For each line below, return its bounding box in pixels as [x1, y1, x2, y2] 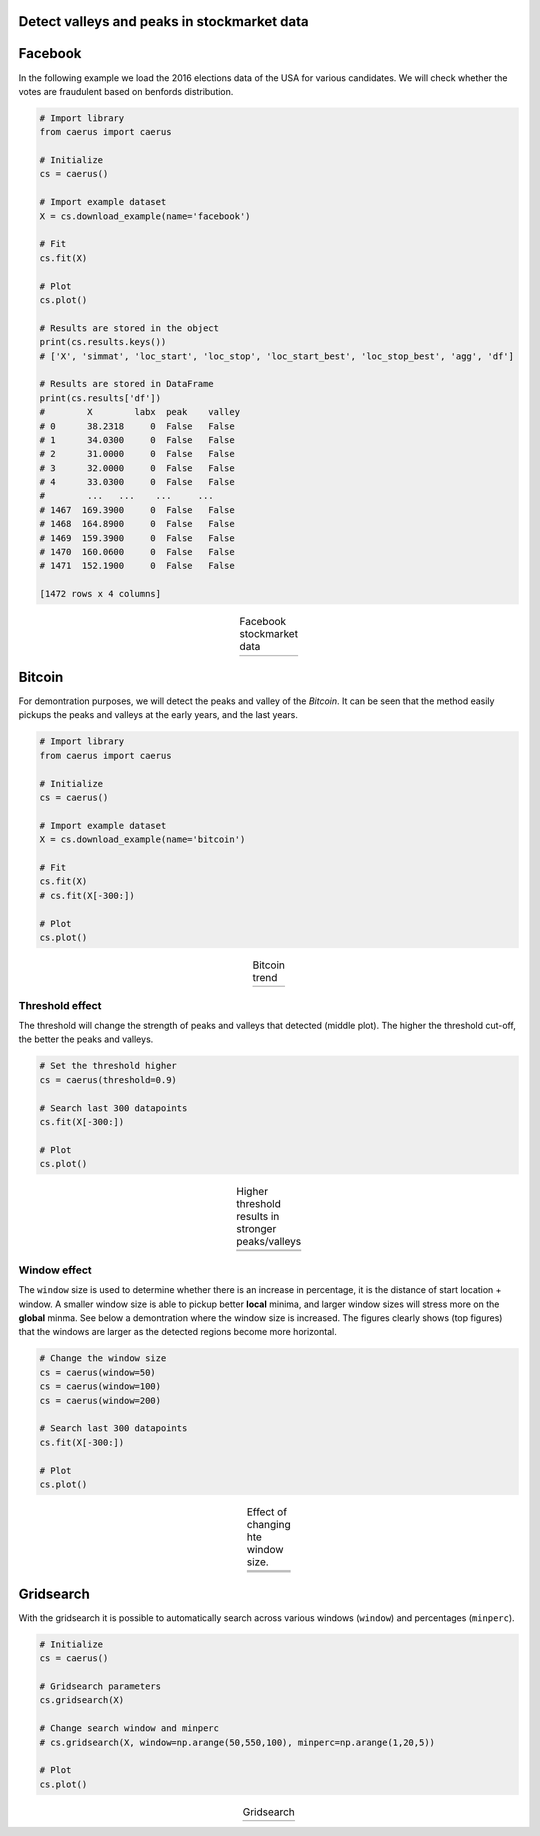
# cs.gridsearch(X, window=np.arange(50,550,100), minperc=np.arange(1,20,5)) [39, 1736, 435, 1748]
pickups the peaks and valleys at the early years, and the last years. [18, 709, 299, 721]
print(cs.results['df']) [39, 392, 162, 404]
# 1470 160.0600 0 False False [39, 546, 235, 558]
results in [236, 1210, 280, 1224]
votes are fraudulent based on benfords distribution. [18, 85, 234, 97]
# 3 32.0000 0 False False [39, 462, 235, 474]
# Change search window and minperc [39, 1723, 220, 1734]
